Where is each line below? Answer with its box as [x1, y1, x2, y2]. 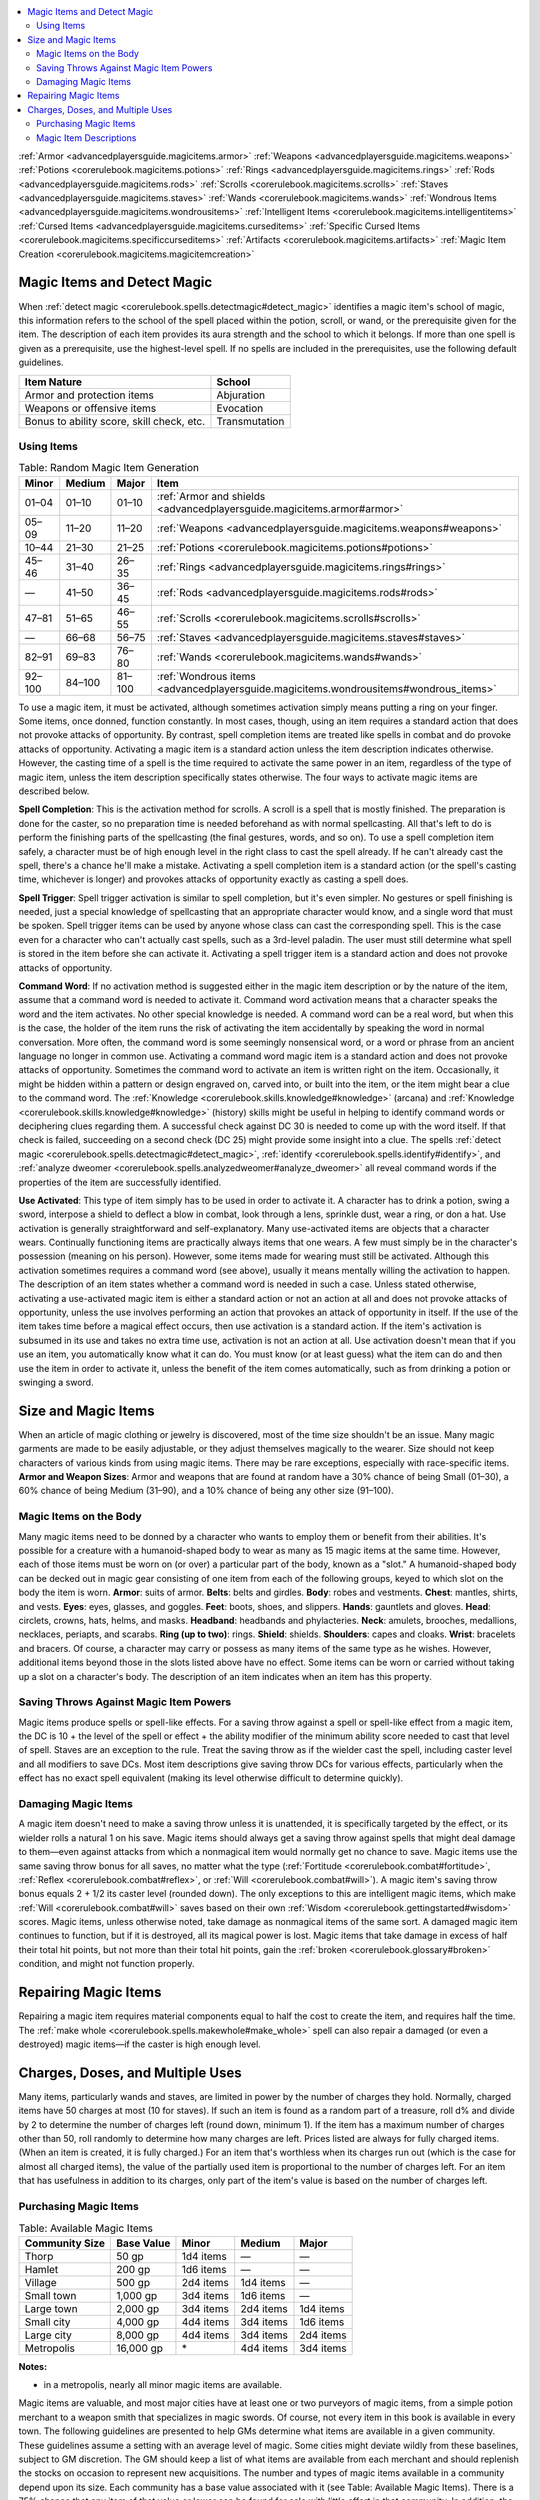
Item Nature [24, 375, 83, 389]
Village [24, 2275, 57, 2289]
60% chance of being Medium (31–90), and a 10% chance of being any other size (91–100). [18, 1485, 394, 1497]
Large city [24, 2328, 72, 2342]
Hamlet [24, 2262, 59, 2276]
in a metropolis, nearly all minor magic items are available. [43, 2379, 282, 2391]
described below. [18, 785, 90, 797]
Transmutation [216, 414, 285, 428]
